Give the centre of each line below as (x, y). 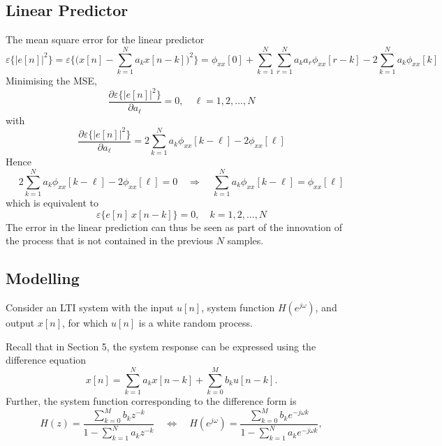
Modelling (43, 278)
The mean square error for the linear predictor (105, 39)
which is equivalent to (52, 203)
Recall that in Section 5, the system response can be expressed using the (161, 346)
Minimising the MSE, (51, 80)
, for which (85, 323)
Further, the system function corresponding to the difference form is (151, 401)
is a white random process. (196, 323)
